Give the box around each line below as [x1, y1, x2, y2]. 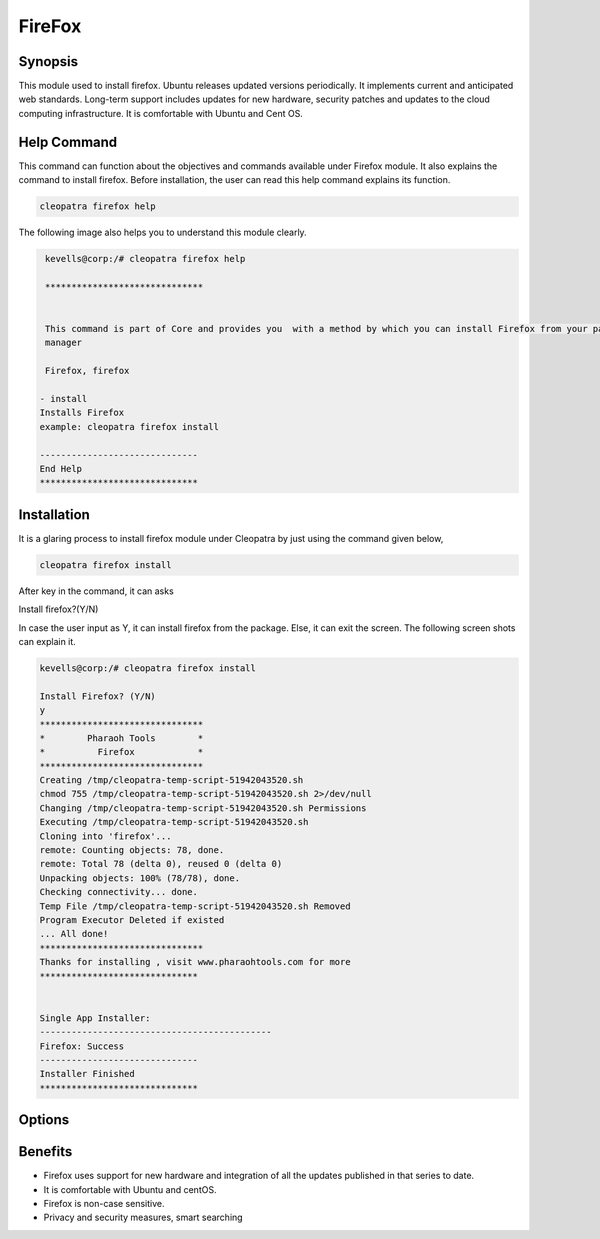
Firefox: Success [39, 1040, 125, 1052]
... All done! [39, 928, 109, 940]
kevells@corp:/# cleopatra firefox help [45, 253, 246, 265]
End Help [39, 463, 83, 474]
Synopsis [18, 53, 79, 70]
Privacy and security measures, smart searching [43, 1211, 244, 1224]
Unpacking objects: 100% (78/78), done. [39, 872, 240, 884]
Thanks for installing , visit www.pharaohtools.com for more [39, 956, 351, 968]
